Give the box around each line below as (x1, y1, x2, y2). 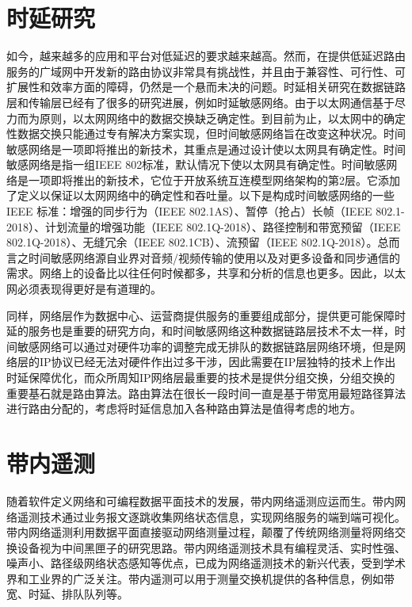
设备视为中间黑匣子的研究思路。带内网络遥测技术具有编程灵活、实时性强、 (17, 539, 406, 555)
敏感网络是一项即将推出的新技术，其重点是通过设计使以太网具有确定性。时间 (6, 140, 406, 157)
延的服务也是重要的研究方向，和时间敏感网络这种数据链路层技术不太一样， (6, 323, 395, 339)
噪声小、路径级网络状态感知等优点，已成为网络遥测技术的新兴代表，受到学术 (6, 555, 406, 571)
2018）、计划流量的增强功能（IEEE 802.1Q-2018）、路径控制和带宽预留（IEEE (6, 218, 401, 235)
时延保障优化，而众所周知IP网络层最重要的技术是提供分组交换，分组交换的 (6, 369, 395, 385)
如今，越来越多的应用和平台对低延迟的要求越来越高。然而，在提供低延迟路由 (6, 48, 406, 64)
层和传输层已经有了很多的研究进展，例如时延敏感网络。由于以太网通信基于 (6, 94, 395, 110)
